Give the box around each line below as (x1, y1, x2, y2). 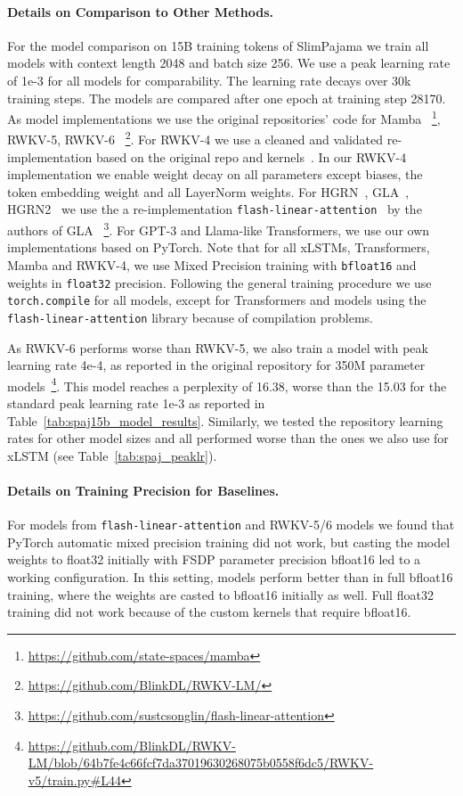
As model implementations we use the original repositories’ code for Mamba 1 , (7, 107, 441, 127)
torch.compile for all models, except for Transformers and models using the (7, 291, 426, 309)
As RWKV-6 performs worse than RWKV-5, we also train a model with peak (7, 338, 428, 357)
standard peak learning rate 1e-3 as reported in (7, 394, 265, 413)
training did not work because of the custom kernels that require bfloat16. (7, 603, 411, 621)
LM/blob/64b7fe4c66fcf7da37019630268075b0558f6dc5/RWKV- (28, 753, 374, 772)
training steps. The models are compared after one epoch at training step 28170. (7, 88, 446, 107)
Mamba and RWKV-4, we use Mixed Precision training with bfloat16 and (7, 255, 417, 274)
